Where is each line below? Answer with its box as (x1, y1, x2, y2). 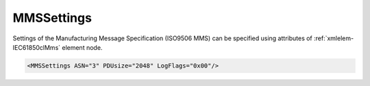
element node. (62, 43, 103, 51)
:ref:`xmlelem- (313, 34, 354, 42)
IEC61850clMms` (12, 43, 61, 51)
